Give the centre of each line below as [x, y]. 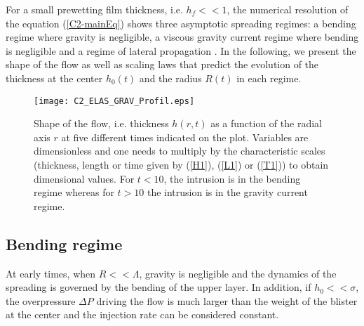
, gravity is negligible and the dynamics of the [238, 273]
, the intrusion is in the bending [232, 178]
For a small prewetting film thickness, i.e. [94, 9]
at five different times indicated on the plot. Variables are [185, 137]
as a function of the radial [266, 123]
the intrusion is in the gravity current [227, 192]
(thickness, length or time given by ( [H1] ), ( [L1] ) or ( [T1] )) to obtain [181, 164]
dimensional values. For [84, 178]
